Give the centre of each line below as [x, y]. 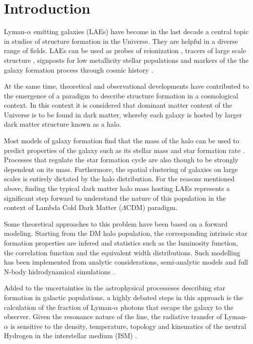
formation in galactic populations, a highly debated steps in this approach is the [124, 297]
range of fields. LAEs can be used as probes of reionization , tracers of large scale [125, 50]
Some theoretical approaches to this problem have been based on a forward [116, 223]
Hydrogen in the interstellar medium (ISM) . [71, 335]
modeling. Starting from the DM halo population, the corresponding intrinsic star [126, 233]
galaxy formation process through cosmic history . [79, 69]
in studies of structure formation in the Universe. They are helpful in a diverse [121, 41]
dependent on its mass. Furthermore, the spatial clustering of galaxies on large [121, 169]
